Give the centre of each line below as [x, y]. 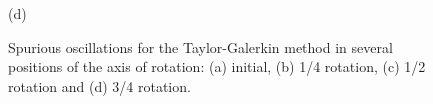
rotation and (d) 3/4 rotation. [99, 85]
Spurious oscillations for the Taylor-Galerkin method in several [200, 46]
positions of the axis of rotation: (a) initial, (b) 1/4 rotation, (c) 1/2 [217, 66]
